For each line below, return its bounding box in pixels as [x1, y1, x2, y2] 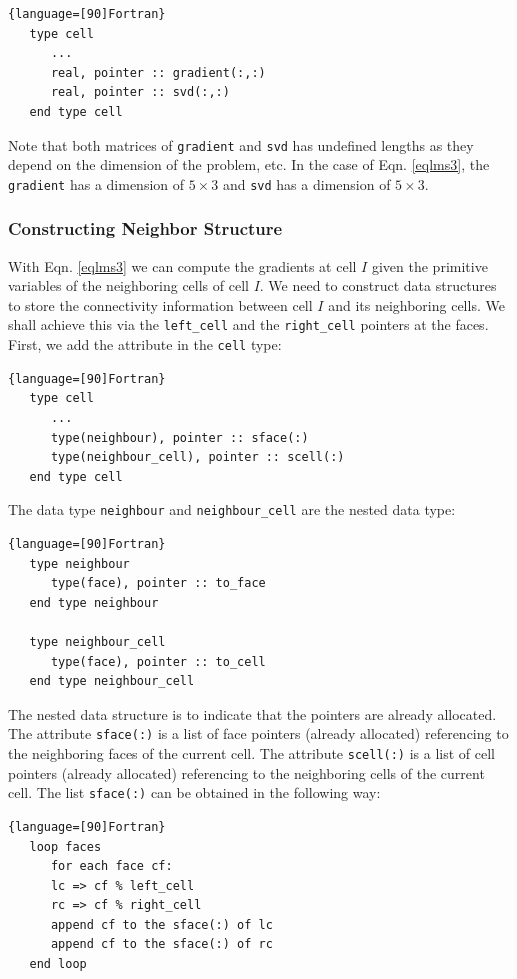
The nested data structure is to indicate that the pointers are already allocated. [8, 703, 497, 724]
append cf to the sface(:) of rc [50, 937, 273, 952]
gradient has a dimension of [8, 173, 185, 194]
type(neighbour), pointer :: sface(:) [50, 430, 309, 445]
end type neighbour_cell [29, 674, 195, 689]
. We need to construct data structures [259, 275, 497, 296]
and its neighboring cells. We [328, 294, 505, 315]
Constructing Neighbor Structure [8, 216, 283, 241]
